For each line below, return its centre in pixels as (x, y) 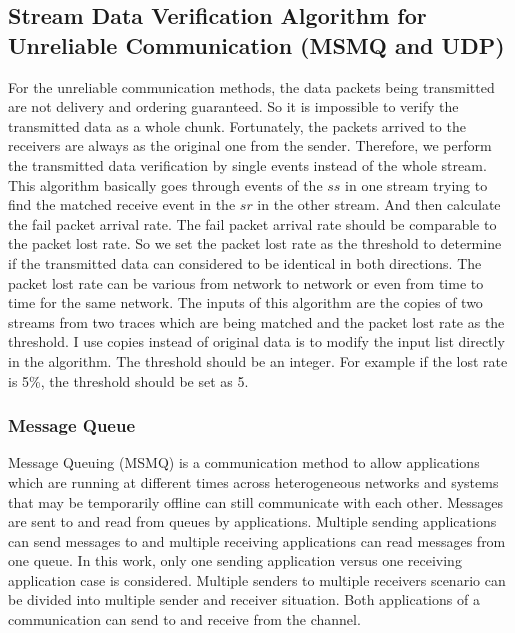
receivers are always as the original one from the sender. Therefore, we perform (250, 145)
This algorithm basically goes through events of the (165, 184)
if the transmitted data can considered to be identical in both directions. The (245, 262)
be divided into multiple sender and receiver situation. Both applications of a (244, 599)
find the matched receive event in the (122, 204)
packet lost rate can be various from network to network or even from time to (246, 282)
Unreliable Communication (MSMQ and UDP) (256, 44)
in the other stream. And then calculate (379, 204)
